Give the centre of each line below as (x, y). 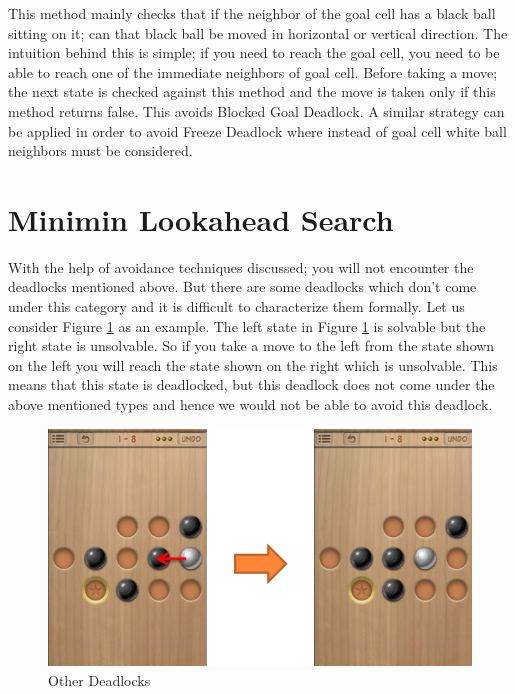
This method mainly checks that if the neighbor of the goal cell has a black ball (252, 13)
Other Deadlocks (99, 680)
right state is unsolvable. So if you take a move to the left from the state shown (251, 345)
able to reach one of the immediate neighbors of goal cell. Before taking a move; (253, 71)
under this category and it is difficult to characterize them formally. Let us (236, 306)
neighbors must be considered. (100, 150)
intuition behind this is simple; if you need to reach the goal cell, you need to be (254, 52)
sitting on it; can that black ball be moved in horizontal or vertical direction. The (258, 32)
